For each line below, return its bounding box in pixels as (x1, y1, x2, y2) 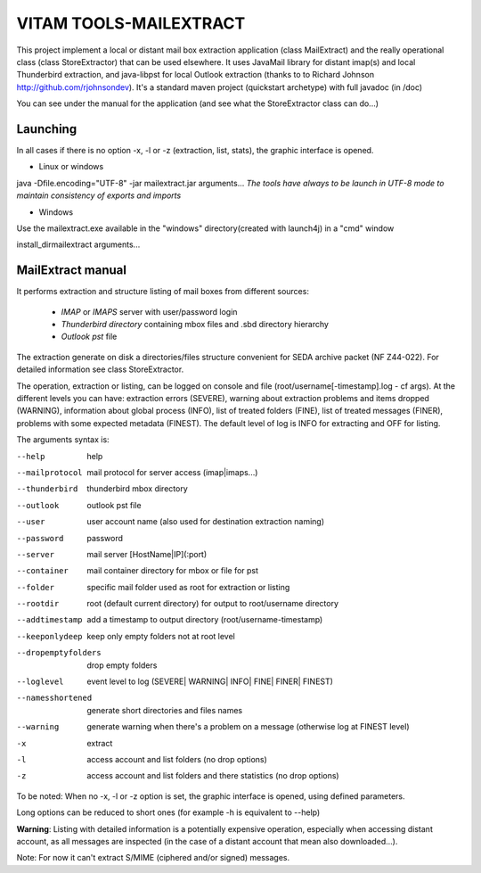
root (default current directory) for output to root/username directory (86, 598, 338, 609)
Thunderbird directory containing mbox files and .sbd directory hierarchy (61, 319, 330, 330)
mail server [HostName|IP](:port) (86, 548, 208, 559)
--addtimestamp (16, 615, 84, 625)
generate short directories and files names (86, 704, 243, 715)
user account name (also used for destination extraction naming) (86, 516, 325, 527)
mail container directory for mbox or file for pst (86, 565, 258, 576)
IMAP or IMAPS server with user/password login (61, 306, 238, 317)
